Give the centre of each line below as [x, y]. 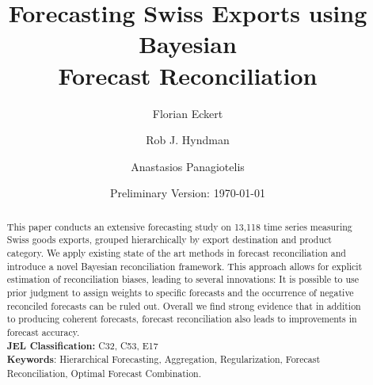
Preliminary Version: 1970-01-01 [187, 193]
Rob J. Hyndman [188, 140]
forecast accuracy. [43, 332]
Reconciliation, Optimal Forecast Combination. [104, 373]
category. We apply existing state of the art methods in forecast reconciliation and [176, 252]
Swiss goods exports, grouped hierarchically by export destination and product [169, 240]
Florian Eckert [188, 113]
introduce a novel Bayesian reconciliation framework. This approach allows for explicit [185, 266]
